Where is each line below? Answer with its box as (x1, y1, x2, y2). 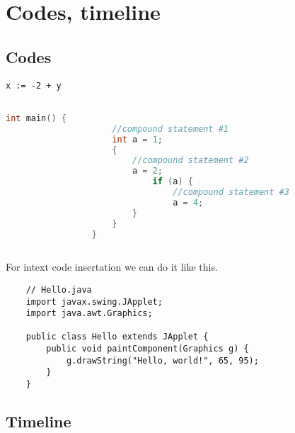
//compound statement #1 (112, 123, 229, 134)
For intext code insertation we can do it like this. (6, 259, 218, 274)
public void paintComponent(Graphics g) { (46, 344, 249, 354)
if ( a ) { (152, 176, 193, 187)
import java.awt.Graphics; (25, 308, 153, 319)
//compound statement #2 (132, 155, 249, 166)
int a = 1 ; (112, 134, 163, 145)
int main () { (6, 113, 66, 123)
